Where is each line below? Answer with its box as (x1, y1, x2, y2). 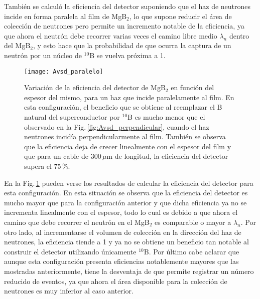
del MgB (4, 40, 31, 51)
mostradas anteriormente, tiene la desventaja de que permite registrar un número (4, 265, 254, 276)
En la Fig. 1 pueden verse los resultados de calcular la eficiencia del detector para (4, 177, 253, 188)
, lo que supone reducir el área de (129, 11, 232, 21)
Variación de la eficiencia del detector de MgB (24, 82, 166, 93)
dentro (229, 30, 249, 41)
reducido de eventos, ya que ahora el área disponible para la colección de (4, 275, 227, 286)
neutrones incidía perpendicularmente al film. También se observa (24, 131, 226, 142)
